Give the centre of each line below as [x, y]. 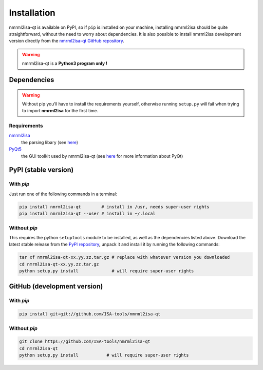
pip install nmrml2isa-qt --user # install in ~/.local [87, 214]
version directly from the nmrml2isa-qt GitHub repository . [66, 41]
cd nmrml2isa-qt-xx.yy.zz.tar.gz [59, 264]
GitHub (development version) [56, 286]
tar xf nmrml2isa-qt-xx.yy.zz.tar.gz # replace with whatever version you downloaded [124, 257]
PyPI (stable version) [41, 170]
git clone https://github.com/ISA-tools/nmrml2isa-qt [85, 341]
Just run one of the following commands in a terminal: [63, 194]
